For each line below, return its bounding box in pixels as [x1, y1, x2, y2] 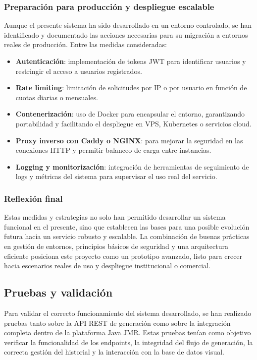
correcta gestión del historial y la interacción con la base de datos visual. [4, 347, 225, 357]
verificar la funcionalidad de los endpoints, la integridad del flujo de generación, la [4, 337, 253, 347]
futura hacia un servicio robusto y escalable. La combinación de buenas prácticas [4, 231, 250, 241]
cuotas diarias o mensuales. [15, 92, 98, 102]
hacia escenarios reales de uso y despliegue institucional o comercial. [4, 260, 211, 271]
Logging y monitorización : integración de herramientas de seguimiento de [15, 161, 249, 172]
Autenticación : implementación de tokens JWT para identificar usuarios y [15, 56, 246, 66]
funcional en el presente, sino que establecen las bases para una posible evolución [4, 221, 250, 232]
